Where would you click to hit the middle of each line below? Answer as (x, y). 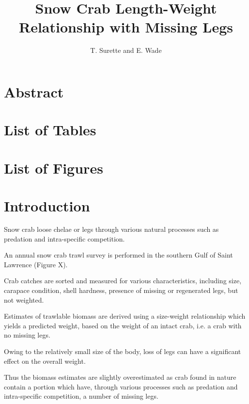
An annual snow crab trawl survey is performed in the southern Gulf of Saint (118, 255)
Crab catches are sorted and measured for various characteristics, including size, (123, 281)
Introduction (47, 206)
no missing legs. (27, 335)
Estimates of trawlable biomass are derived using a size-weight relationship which (125, 316)
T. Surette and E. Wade (126, 50)
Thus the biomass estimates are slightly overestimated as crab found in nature (120, 377)
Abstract (34, 91)
